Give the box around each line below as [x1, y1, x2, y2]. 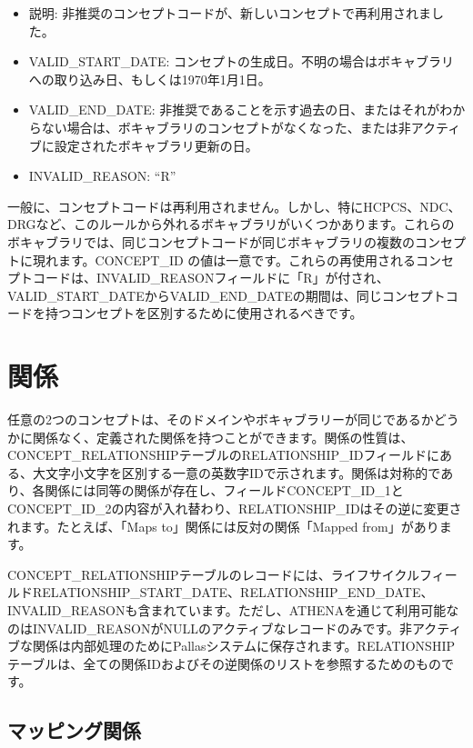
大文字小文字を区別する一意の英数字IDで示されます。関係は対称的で [32, 463, 441, 482]
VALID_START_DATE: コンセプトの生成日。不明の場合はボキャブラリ [28, 52, 455, 71]
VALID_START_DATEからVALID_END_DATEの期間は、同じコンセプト [7, 285, 446, 304]
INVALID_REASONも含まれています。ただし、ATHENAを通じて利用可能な [7, 600, 459, 619]
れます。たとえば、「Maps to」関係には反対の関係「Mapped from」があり [7, 516, 439, 535]
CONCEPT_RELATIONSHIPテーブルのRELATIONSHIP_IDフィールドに [7, 445, 440, 464]
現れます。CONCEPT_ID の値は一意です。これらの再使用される [32, 250, 416, 269]
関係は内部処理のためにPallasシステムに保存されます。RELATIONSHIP [32, 636, 455, 655]
